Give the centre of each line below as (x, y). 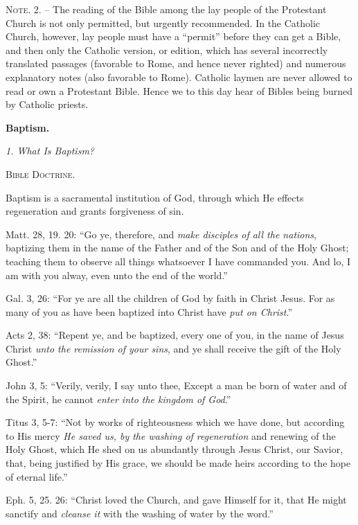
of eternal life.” (37, 476)
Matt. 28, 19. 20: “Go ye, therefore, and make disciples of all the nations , (161, 234)
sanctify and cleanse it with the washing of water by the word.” (140, 513)
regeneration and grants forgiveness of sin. (95, 211)
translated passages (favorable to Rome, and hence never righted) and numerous (176, 63)
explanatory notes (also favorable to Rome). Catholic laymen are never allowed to (179, 77)
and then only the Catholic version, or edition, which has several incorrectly (167, 50)
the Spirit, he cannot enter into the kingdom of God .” (118, 399)
